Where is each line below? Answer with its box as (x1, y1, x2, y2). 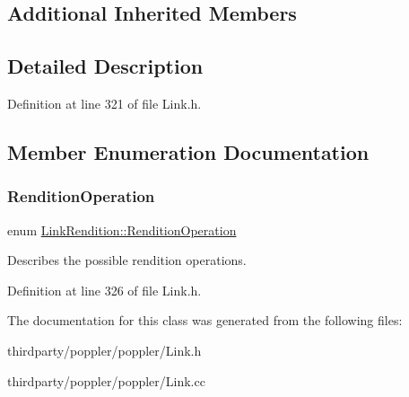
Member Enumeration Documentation (7, 137, 370, 165)
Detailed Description (7, 52, 204, 80)
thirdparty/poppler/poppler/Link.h (7, 340, 202, 359)
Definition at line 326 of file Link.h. (7, 280, 202, 299)
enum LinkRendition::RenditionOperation (7, 220, 237, 239)
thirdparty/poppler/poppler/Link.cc (7, 371, 205, 390)
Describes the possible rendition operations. (7, 251, 247, 269)
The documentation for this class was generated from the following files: (7, 311, 403, 330)
